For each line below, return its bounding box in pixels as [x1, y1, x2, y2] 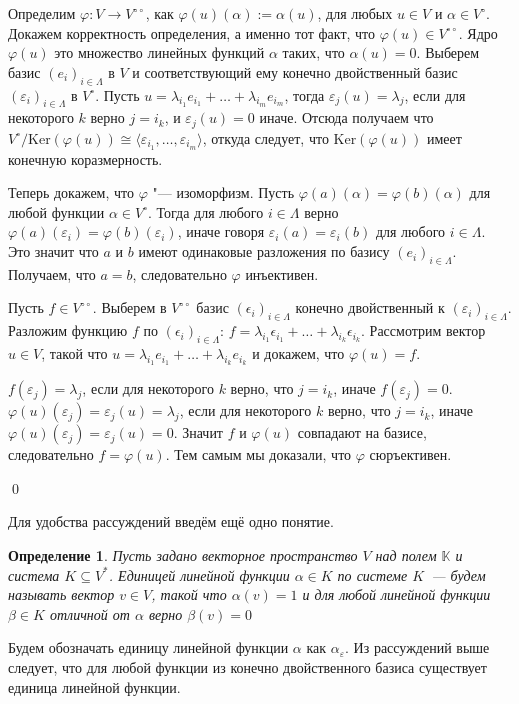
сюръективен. [369, 444, 452, 465]
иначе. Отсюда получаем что [259, 107, 434, 128]
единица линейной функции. [8, 676, 181, 697]
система [8, 564, 60, 585]
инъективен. [245, 263, 319, 284]
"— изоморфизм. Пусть [152, 182, 295, 203]
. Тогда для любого [147, 201, 264, 222]
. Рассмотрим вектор [361, 320, 486, 341]
